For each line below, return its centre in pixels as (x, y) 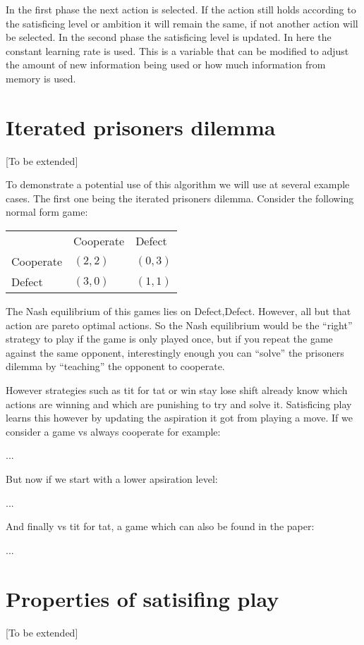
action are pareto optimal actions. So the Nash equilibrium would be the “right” (179, 325)
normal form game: (47, 212)
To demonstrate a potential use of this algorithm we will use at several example (178, 184)
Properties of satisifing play (142, 598)
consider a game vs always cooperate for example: (113, 431)
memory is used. (41, 78)
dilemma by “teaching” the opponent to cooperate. (115, 366)
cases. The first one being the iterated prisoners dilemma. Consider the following (180, 198)
